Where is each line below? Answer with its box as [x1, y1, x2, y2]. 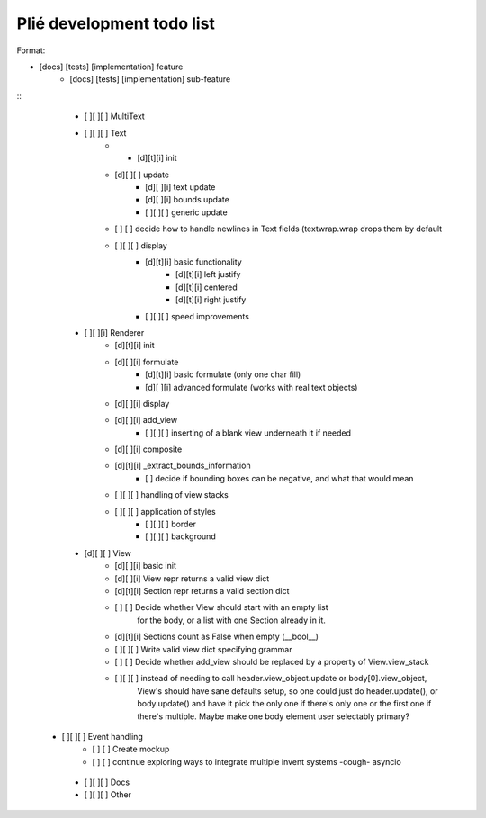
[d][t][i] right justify [175, 294, 247, 305]
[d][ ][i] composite [114, 444, 183, 454]
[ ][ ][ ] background [145, 531, 216, 542]
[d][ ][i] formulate [114, 356, 179, 367]
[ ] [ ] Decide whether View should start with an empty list [114, 602, 328, 613]
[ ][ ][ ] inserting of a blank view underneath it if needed [145, 427, 351, 438]
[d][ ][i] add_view [114, 415, 178, 426]
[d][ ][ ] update [114, 169, 170, 180]
